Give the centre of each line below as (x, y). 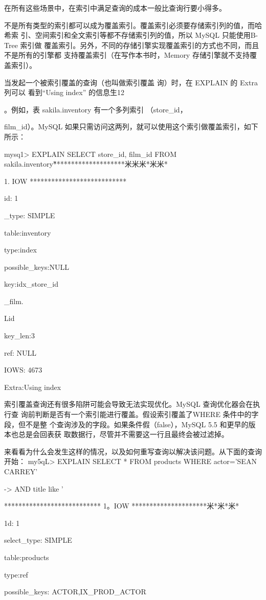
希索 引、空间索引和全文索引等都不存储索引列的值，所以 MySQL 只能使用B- (131, 35)
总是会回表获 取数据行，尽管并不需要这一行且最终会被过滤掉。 (123, 434)
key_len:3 (19, 336)
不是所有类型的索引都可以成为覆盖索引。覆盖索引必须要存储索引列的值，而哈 (133, 25)
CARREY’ (21, 471)
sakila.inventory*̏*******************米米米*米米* (86, 164)
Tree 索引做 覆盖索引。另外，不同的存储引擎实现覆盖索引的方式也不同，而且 (132, 45)
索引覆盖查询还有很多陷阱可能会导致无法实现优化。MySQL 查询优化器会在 (129, 404)
